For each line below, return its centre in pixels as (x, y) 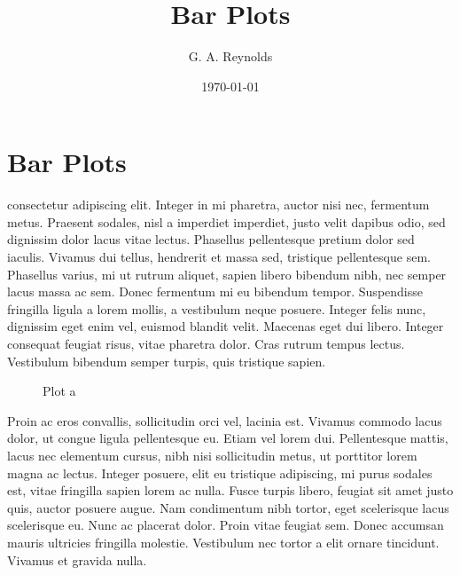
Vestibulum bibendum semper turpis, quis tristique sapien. (167, 361)
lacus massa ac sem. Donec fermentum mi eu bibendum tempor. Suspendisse (215, 291)
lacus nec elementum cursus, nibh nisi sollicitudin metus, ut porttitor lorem (212, 455)
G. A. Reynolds (230, 56)
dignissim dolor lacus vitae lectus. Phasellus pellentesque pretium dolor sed (211, 239)
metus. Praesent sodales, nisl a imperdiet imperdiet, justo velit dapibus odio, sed (226, 221)
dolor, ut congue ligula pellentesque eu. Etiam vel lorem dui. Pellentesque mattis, (228, 438)
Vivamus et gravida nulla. (77, 559)
